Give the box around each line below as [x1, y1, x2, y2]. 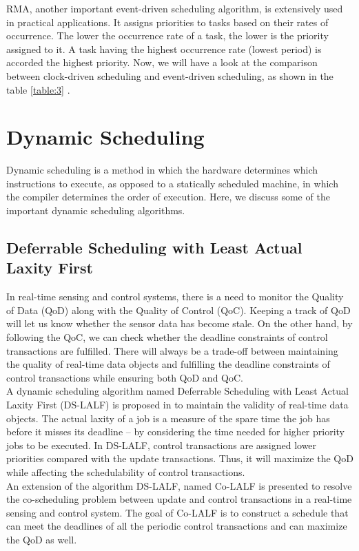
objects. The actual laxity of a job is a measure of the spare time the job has [6, 410, 330, 425]
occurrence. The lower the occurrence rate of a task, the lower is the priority [6, 28, 329, 43]
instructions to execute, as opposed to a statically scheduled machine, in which [6, 176, 338, 190]
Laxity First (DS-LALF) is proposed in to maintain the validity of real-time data [6, 397, 349, 411]
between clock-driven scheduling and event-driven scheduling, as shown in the [6, 68, 334, 83]
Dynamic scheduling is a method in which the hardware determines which [6, 163, 318, 177]
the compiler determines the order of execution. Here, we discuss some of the [6, 189, 330, 204]
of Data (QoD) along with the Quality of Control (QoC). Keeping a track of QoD [6, 302, 351, 317]
